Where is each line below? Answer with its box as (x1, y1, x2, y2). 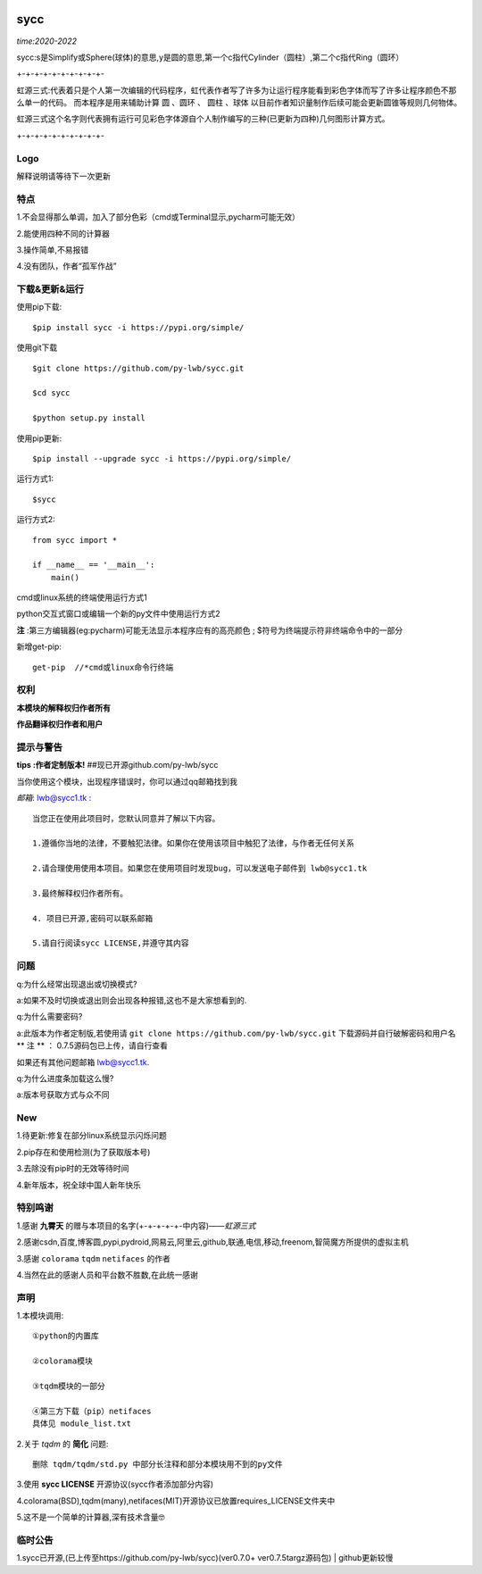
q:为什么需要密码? (16, 1012, 83, 1022)
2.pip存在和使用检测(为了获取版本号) (16, 1146, 151, 1157)
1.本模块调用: (16, 1311, 64, 1321)
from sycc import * (32, 535, 118, 545)
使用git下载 (16, 342, 58, 353)
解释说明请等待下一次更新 (16, 171, 111, 181)
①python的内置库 (32, 1331, 100, 1341)
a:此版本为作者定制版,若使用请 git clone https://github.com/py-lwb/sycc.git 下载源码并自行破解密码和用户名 (16, 1028, 456, 1038)
